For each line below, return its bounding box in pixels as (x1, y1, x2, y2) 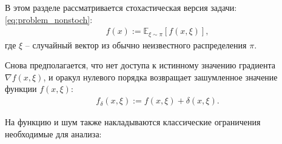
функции (5, 82, 37, 95)
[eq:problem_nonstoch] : (5, 13, 93, 25)
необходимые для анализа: (5, 127, 102, 140)
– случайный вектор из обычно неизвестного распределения (25, 38, 247, 51)
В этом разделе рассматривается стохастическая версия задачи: (5, 1, 237, 13)
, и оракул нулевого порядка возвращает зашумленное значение (43, 70, 278, 83)
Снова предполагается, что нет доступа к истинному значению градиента (5, 59, 275, 71)
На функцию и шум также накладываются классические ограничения (5, 116, 261, 128)
